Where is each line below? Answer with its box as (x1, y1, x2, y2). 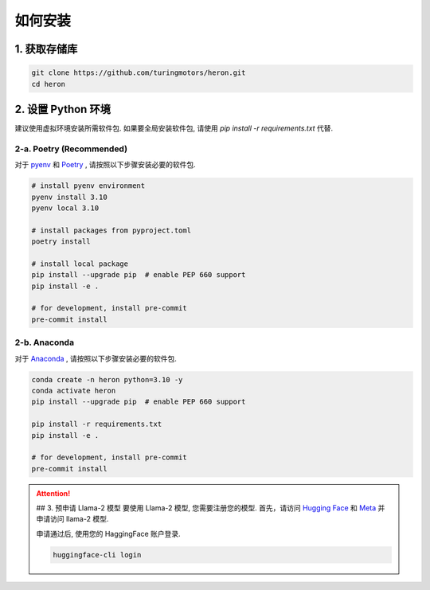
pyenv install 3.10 (31, 192, 107, 201)
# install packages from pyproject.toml (31, 225, 191, 235)
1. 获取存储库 (14, 42, 78, 56)
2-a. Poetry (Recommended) (14, 143, 127, 154)
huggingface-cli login (53, 550, 142, 559)
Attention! (36, 488, 71, 498)
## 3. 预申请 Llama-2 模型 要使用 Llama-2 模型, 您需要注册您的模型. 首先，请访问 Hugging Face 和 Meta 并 (36, 503, 385, 513)
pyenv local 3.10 (31, 203, 100, 213)
